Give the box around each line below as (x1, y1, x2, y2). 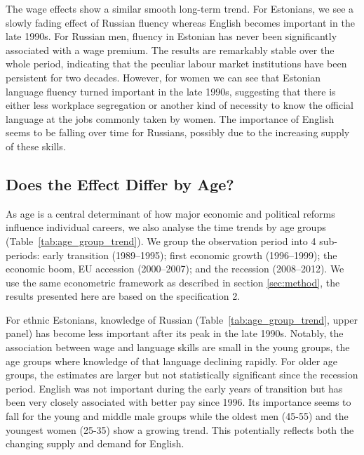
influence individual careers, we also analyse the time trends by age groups (6, 220, 326, 235)
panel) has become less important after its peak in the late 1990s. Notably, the (6, 326, 344, 341)
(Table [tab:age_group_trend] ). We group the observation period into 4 (6, 233, 316, 248)
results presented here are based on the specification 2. (6, 289, 241, 303)
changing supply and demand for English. (6, 436, 184, 451)
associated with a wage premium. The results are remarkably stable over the (6, 42, 335, 57)
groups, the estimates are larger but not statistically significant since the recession (6, 367, 358, 382)
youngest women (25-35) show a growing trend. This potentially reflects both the (6, 422, 354, 437)
